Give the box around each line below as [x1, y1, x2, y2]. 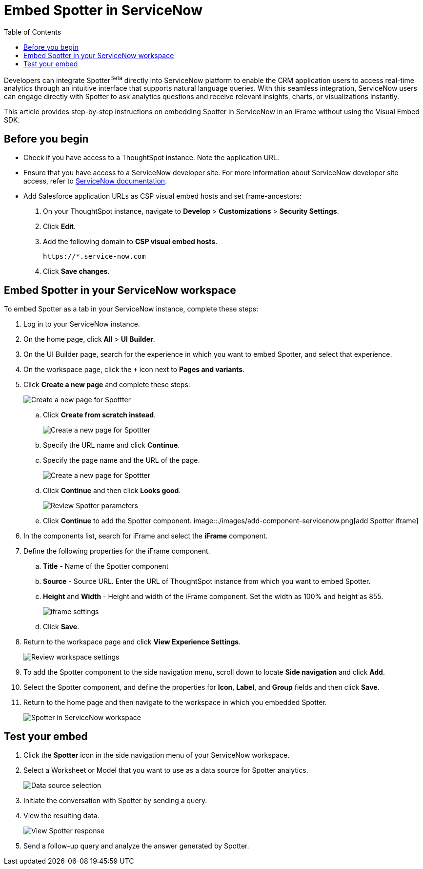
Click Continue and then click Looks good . [43, 486, 181, 495]
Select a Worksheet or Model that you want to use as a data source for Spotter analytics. [23, 766, 308, 774]
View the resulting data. [23, 811, 100, 820]
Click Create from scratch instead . [43, 411, 156, 419]
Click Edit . [43, 222, 76, 231]
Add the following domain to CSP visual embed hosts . [43, 237, 218, 246]
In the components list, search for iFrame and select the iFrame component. [23, 532, 268, 540]
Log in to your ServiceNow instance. [23, 320, 140, 329]
